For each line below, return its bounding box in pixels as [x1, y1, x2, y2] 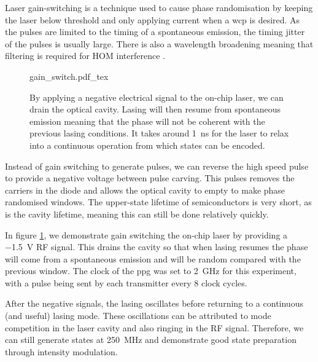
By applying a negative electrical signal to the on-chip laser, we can [29, 90, 284, 103]
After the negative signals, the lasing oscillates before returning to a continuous [5, 297, 303, 310]
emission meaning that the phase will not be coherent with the [29, 114, 265, 127]
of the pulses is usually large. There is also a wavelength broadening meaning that [5, 37, 314, 50]
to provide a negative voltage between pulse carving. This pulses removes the [5, 171, 295, 184]
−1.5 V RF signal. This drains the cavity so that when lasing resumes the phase [5, 240, 308, 253]
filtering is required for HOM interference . [5, 49, 165, 62]
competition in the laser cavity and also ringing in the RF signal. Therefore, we [5, 321, 304, 334]
